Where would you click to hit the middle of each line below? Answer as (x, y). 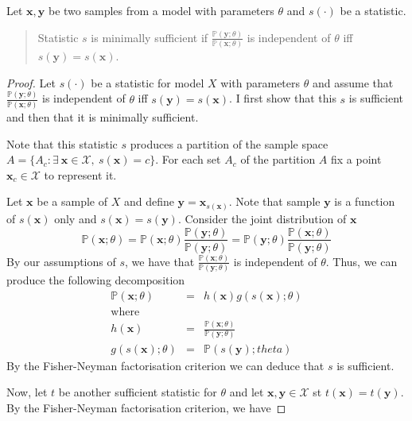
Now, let (27, 392)
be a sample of (72, 201)
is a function (365, 201)
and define (149, 201)
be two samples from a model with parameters (161, 10)
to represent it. (80, 174)
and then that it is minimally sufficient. (103, 117)
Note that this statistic (62, 143)
